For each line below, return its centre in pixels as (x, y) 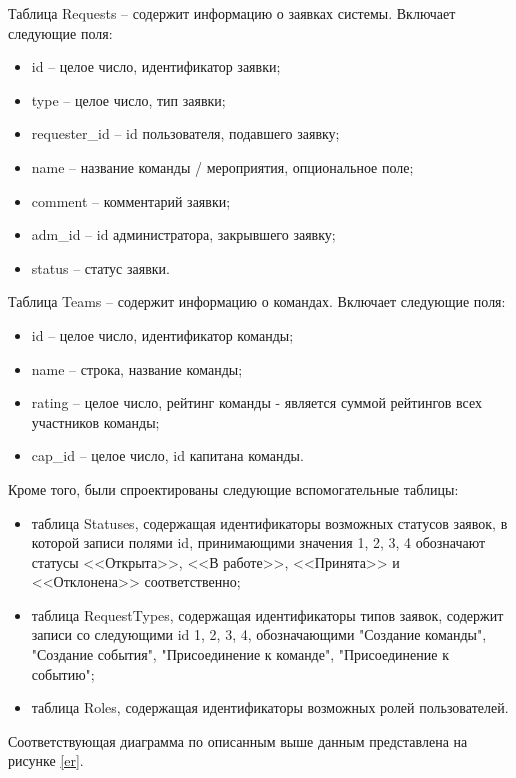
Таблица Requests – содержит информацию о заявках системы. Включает (232, 13)
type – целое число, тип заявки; (128, 99)
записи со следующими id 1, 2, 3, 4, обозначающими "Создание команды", (259, 634)
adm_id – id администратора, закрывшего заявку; (183, 234)
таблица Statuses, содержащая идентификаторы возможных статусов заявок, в (269, 522)
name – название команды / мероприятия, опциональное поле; (222, 166)
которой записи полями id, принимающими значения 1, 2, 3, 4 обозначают (258, 542)
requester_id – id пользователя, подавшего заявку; (185, 133)
